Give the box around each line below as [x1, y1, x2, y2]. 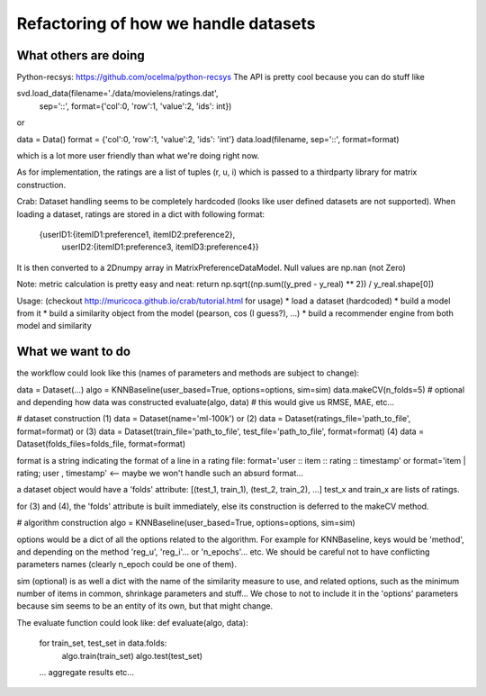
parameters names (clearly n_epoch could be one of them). [16, 559, 238, 570]
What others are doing [16, 48, 146, 63]
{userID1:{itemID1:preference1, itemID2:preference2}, [39, 229, 236, 240]
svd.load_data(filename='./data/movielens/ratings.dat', [16, 88, 219, 99]
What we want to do [16, 344, 130, 359]
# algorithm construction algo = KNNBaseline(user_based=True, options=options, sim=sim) [16, 518, 355, 529]
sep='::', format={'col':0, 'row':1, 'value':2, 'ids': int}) [39, 100, 232, 112]
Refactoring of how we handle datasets [16, 14, 316, 33]
